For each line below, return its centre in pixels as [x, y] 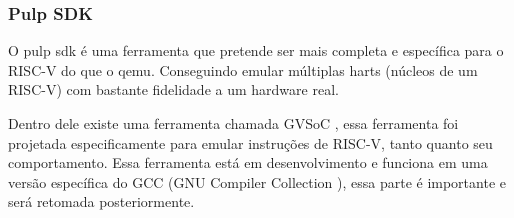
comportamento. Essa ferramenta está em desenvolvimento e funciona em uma [248, 162]
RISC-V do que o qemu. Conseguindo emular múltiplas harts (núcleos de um [243, 69]
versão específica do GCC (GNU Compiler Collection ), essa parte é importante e [257, 181]
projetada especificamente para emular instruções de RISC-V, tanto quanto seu [250, 142]
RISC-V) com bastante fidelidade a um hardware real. [173, 89]
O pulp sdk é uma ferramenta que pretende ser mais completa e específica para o [256, 50]
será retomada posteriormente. [101, 201]
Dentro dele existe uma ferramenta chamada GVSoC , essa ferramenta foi [233, 123]
